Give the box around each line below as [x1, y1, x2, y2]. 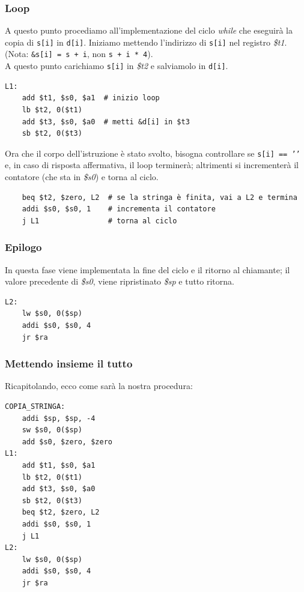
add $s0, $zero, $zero [22, 437, 112, 446]
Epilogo [5, 240, 42, 255]
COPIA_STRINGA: [5, 402, 65, 411]
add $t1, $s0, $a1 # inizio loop [22, 94, 160, 103]
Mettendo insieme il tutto [5, 356, 133, 371]
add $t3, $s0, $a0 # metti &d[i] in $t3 [22, 117, 190, 126]
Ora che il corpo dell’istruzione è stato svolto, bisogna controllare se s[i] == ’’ [5, 146, 300, 159]
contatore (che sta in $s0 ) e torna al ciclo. [5, 171, 159, 183]
